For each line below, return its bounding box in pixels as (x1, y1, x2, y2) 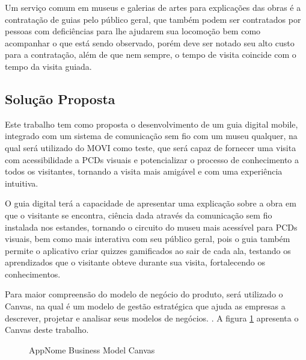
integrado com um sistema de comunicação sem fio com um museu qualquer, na (5, 129, 298, 142)
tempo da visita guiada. (5, 60, 92, 72)
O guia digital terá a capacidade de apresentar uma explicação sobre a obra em (5, 197, 296, 209)
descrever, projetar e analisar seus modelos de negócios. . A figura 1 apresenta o (5, 311, 299, 324)
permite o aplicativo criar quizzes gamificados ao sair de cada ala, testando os (5, 244, 291, 256)
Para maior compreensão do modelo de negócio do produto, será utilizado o (5, 288, 283, 300)
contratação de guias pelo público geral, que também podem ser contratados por (5, 13, 301, 25)
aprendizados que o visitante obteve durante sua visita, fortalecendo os (5, 256, 265, 268)
